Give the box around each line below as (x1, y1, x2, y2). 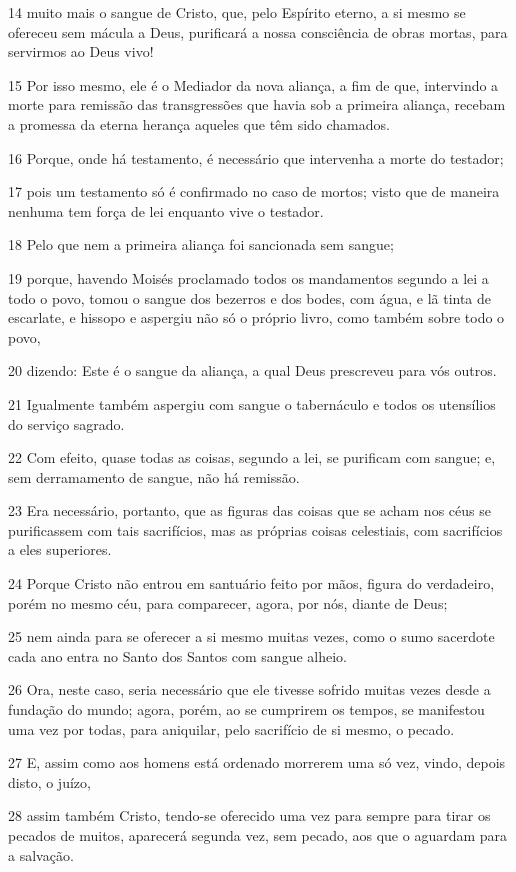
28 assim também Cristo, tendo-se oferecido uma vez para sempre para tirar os (8, 805, 491, 826)
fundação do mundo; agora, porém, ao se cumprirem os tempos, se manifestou (8, 699, 485, 720)
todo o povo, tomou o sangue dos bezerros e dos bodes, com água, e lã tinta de (8, 287, 492, 308)
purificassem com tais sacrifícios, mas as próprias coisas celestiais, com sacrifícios (8, 519, 503, 540)
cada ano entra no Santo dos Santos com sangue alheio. (8, 645, 347, 666)
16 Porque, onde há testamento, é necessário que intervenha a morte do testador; (8, 147, 504, 168)
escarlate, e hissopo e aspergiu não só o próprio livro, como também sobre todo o (8, 307, 505, 328)
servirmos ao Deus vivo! (8, 41, 154, 62)
